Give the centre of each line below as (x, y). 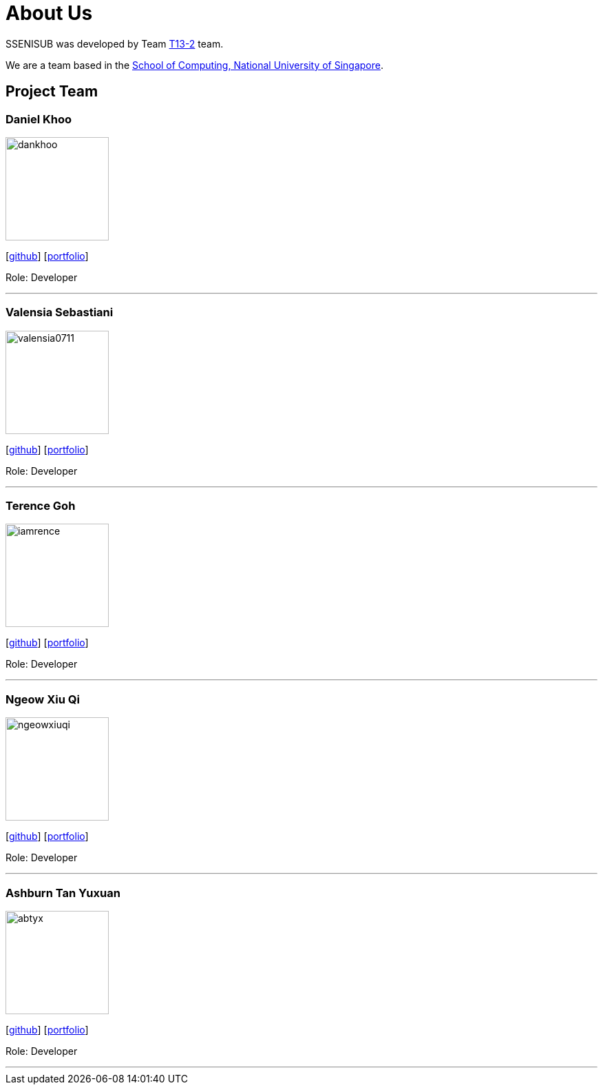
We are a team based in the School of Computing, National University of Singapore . (195, 65)
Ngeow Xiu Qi (43, 699)
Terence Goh (41, 506)
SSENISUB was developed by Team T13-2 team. (115, 43)
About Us (49, 13)
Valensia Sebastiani (60, 312)
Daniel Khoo (39, 119)
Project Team (52, 92)
